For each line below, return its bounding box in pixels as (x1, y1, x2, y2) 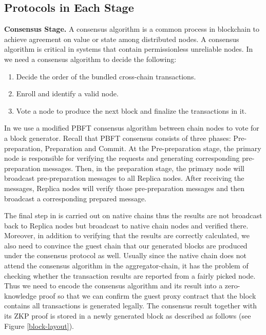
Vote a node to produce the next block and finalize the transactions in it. (16, 105, 247, 116)
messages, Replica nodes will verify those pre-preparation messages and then (4, 182, 244, 193)
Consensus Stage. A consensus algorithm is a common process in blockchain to (4, 24, 260, 34)
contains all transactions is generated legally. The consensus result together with (4, 300, 257, 311)
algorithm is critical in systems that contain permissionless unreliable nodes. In (4, 44, 253, 54)
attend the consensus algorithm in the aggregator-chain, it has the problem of (4, 260, 249, 271)
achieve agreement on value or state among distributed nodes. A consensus (4, 33, 239, 44)
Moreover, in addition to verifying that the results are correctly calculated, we (4, 230, 250, 241)
